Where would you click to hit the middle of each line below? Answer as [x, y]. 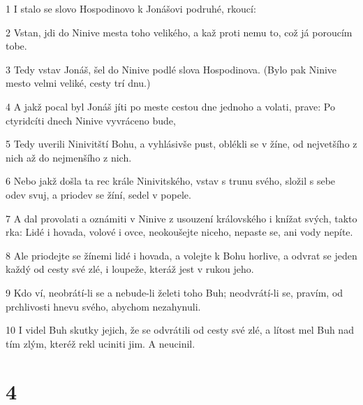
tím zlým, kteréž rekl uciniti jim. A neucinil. [101, 343]
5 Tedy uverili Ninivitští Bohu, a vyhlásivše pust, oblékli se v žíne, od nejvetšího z [181, 144]
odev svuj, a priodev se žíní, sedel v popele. [98, 194]
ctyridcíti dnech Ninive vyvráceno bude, [91, 120]
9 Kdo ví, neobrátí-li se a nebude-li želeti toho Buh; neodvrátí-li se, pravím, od [175, 292]
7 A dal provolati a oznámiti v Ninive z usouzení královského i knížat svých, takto [181, 218]
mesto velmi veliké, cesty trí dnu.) [78, 83]
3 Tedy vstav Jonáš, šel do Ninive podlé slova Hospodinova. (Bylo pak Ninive [171, 69]
